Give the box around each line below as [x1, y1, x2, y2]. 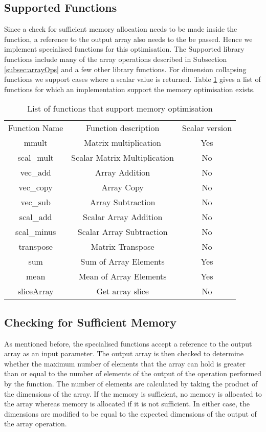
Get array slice [96, 285, 149, 297]
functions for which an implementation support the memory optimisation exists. [4, 83, 255, 94]
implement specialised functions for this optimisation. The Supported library [4, 44, 245, 54]
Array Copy [101, 181, 144, 193]
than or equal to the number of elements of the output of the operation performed [4, 368, 262, 379]
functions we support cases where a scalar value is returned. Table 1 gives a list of [4, 74, 261, 84]
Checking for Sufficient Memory [4, 314, 176, 330]
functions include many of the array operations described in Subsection [4, 53, 227, 64]
